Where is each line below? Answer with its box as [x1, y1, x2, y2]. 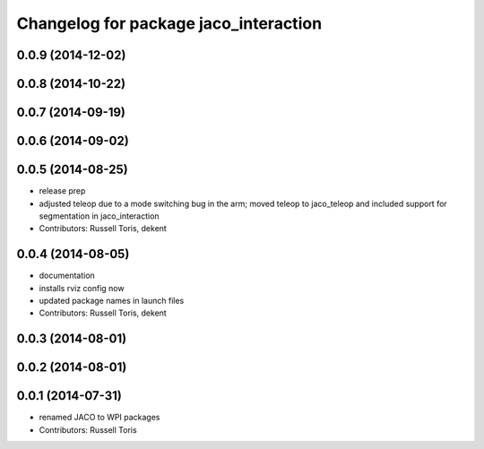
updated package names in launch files [39, 295, 185, 306]
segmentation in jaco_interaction [39, 211, 160, 221]
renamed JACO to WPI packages [39, 412, 160, 423]
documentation [39, 270, 96, 281]
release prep [39, 186, 86, 196]
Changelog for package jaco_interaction [16, 13, 323, 33]
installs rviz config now [39, 282, 125, 293]
